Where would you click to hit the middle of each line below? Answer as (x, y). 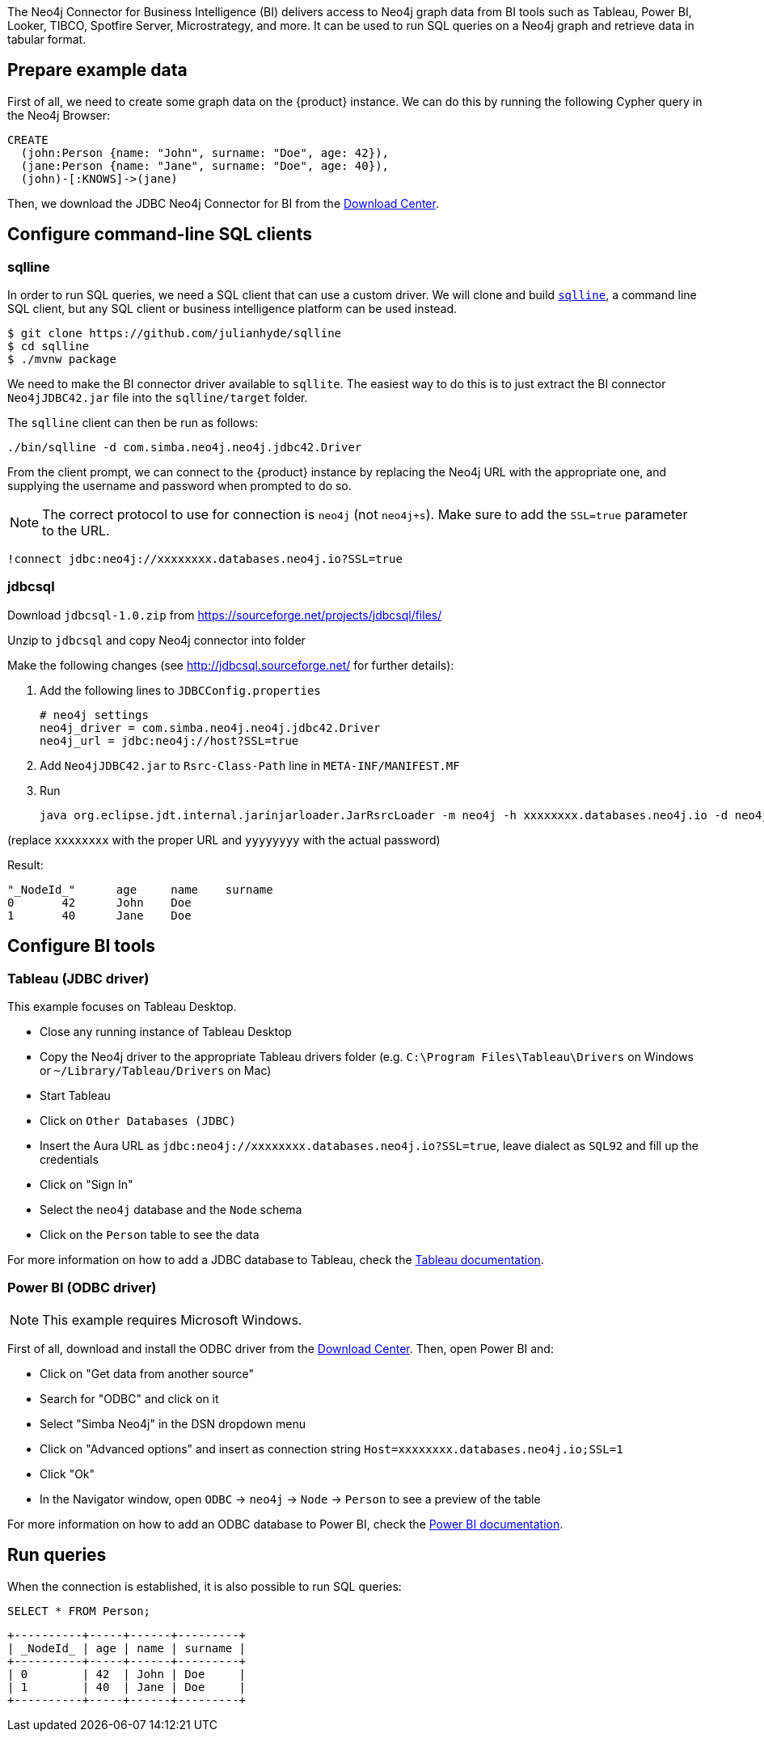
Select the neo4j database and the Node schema (171, 1210)
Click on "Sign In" (87, 1185)
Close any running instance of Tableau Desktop (166, 1032)
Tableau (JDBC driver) (78, 978)
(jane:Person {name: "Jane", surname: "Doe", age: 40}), (205, 165)
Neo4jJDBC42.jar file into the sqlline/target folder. (158, 398)
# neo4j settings (94, 715)
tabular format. (47, 39)
